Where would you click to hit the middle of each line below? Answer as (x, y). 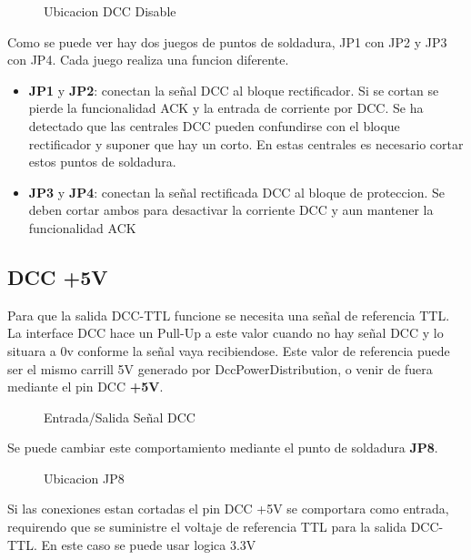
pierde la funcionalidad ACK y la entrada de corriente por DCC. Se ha (226, 108)
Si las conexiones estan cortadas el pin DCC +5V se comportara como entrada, (228, 509)
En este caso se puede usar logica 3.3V (149, 544)
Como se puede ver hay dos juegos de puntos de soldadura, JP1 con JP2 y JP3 (227, 41)
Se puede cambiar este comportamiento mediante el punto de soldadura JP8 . (223, 448)
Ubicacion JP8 (84, 478)
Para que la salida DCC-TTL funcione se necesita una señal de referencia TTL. (229, 315)
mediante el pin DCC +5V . (85, 387)
